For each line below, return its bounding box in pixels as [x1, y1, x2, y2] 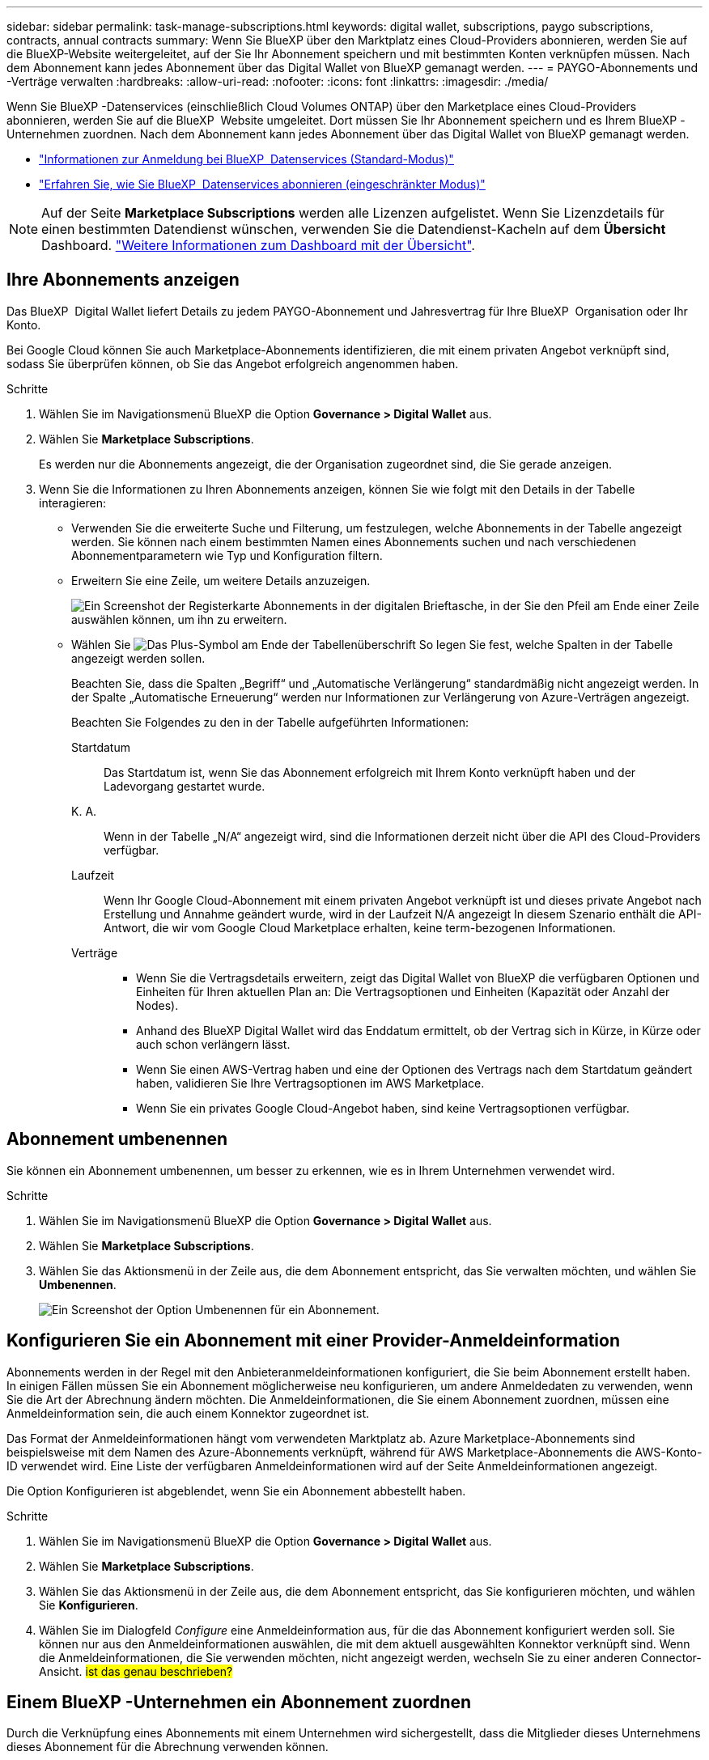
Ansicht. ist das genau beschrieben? [39, 1664, 233, 1678]
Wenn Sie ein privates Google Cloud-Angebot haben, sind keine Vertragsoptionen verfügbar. [136, 1101, 630, 1115]
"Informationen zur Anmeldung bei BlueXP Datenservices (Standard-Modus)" [39, 152, 454, 166]
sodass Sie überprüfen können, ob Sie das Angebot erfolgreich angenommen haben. [6, 356, 459, 371]
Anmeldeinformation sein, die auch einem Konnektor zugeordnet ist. [6, 1406, 370, 1420]
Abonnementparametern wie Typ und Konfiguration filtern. [71, 548, 383, 562]
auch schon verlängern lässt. [136, 1037, 291, 1051]
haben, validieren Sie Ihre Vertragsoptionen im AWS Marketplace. [136, 1075, 485, 1090]
